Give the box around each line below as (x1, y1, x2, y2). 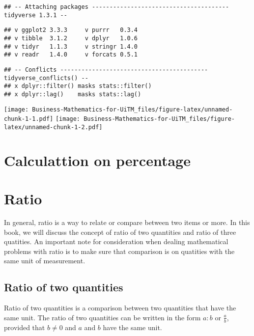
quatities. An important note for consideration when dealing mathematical (4, 236, 228, 247)
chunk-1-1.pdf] (4, 115, 54, 123)
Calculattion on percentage (4, 150, 191, 170)
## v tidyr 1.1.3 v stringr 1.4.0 (4, 43, 138, 50)
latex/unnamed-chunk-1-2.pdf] (4, 123, 103, 131)
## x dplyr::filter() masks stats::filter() (4, 83, 152, 90)
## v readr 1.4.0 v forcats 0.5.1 (4, 51, 138, 58)
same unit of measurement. (4, 255, 85, 266)
